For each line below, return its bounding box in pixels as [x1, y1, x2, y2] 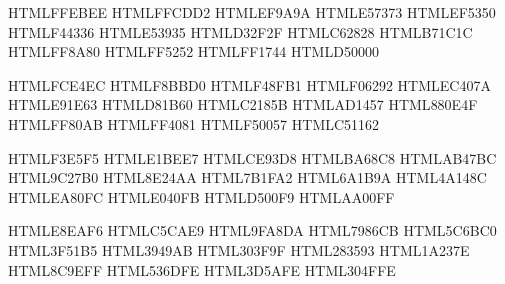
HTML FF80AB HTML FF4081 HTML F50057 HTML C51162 [8, 113, 380, 134]
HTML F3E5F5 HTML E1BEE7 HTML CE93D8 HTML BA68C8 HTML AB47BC [8, 147, 497, 168]
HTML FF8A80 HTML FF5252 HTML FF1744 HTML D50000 [8, 41, 379, 62]
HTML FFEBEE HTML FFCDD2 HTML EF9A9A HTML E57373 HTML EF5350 [8, 2, 496, 22]
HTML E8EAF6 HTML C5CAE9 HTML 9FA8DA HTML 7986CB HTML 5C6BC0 [8, 220, 497, 241]
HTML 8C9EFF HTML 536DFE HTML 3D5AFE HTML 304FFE [8, 259, 396, 280]
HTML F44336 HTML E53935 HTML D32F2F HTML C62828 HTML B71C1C [8, 21, 473, 42]
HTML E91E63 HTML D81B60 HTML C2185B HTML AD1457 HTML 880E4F [8, 94, 478, 115]
